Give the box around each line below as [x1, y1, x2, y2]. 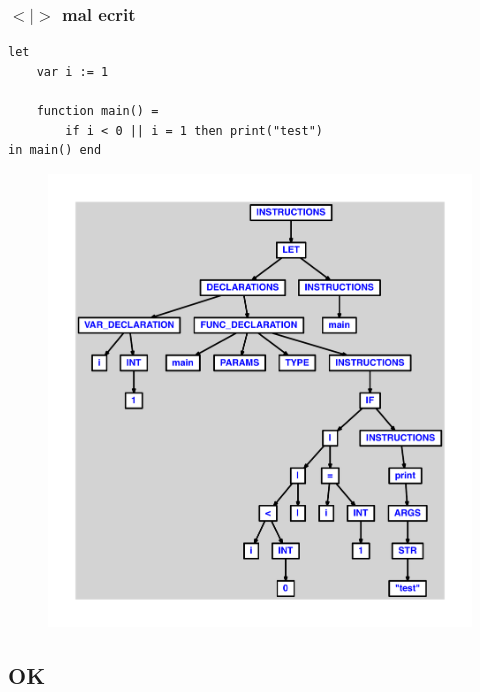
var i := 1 [36, 64, 109, 79]
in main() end [8, 143, 102, 158]
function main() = [36, 104, 159, 119]
